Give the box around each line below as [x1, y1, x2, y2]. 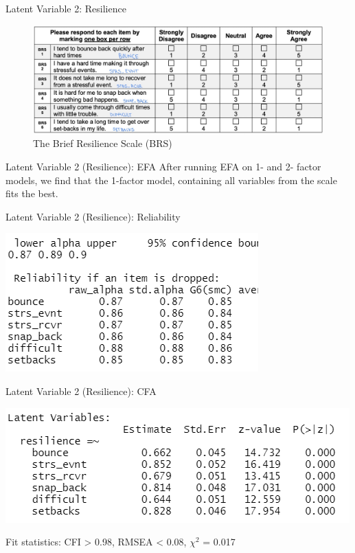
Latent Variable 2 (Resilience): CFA [5, 383, 157, 398]
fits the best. [5, 186, 58, 201]
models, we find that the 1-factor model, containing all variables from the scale [5, 172, 337, 187]
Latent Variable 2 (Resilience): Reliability [5, 209, 181, 223]
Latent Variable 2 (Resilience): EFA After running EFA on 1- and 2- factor [5, 159, 321, 173]
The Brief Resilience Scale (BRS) [33, 136, 172, 150]
